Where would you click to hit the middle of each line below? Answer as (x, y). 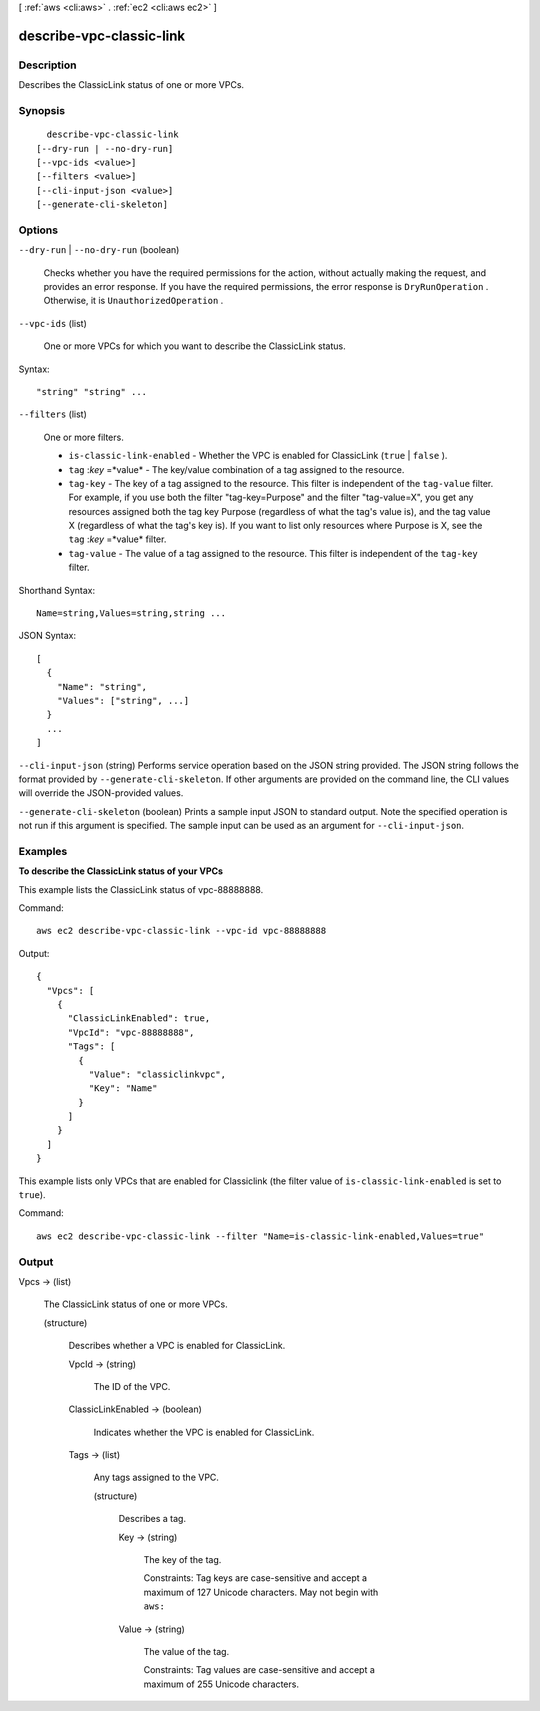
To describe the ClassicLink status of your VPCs (121, 871)
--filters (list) (52, 414)
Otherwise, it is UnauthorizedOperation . (133, 301)
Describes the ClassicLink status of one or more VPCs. (131, 85)
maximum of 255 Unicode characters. (221, 1684)
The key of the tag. (182, 1560)
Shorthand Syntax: (56, 590)
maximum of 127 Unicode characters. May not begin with (261, 1592)
